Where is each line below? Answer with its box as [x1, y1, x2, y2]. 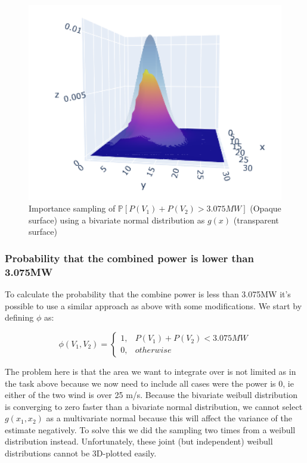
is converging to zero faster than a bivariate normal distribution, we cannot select [5, 400, 303, 412]
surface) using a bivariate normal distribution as [29, 213, 205, 226]
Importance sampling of [29, 202, 116, 215]
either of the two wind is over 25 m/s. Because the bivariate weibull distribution [5, 389, 298, 401]
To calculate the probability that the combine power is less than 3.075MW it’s [5, 288, 291, 300]
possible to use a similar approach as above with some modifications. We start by [5, 299, 302, 312]
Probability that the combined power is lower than [5, 250, 254, 265]
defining [5, 311, 34, 324]
